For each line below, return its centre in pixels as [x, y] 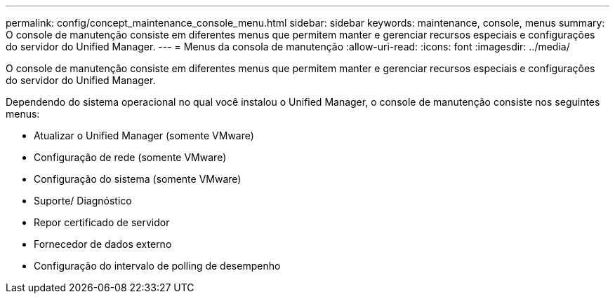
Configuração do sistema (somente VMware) [138, 179]
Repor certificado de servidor [102, 222]
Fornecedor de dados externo [103, 244]
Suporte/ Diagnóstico [83, 201]
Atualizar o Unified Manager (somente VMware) [144, 135]
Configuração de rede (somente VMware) [130, 157]
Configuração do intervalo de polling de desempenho [157, 266]
